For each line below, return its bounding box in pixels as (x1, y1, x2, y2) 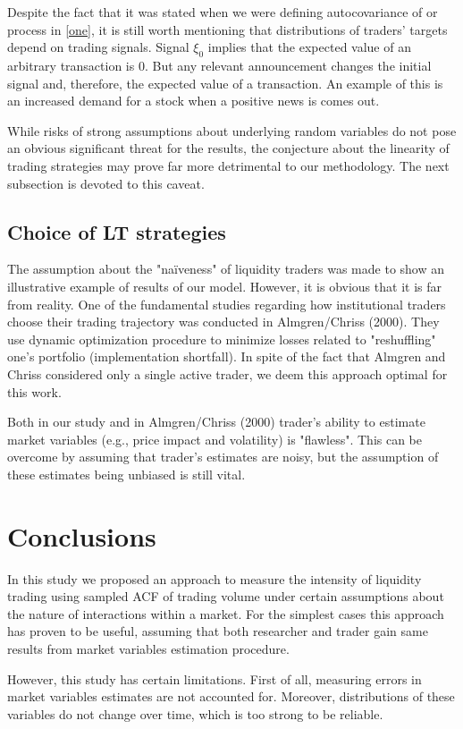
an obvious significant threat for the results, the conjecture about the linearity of (7, 139, 450, 157)
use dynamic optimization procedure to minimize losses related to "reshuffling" (7, 329, 436, 348)
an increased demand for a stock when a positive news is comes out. (7, 91, 380, 110)
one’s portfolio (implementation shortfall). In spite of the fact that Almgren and (7, 347, 446, 366)
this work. (7, 382, 62, 401)
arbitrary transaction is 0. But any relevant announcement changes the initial (7, 55, 432, 74)
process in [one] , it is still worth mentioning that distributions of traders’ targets (7, 20, 448, 38)
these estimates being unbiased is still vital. (7, 464, 246, 483)
